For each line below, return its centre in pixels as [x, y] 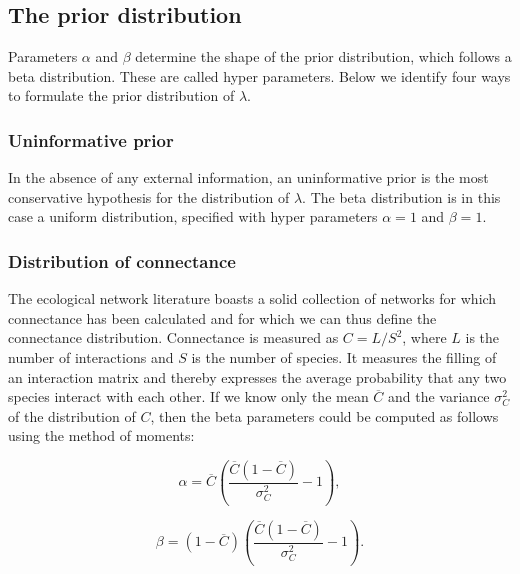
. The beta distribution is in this [401, 196]
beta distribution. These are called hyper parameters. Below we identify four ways [259, 75]
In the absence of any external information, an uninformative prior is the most [248, 177]
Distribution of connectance [122, 260]
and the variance [439, 396]
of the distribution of [72, 415]
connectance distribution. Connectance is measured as [173, 337]
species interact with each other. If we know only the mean [188, 396]
